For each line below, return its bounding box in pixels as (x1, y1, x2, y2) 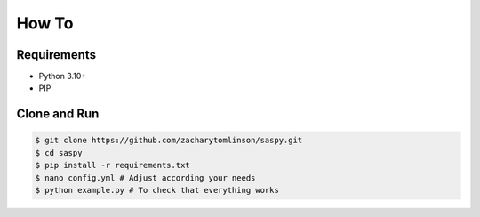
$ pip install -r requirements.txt (35, 160, 190, 171)
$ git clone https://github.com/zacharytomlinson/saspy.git (35, 135, 303, 146)
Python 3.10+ (38, 71, 87, 82)
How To (16, 13, 74, 33)
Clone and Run (16, 107, 100, 122)
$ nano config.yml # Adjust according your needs (35, 173, 256, 182)
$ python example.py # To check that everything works (35, 185, 279, 196)
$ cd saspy (35, 148, 83, 157)
